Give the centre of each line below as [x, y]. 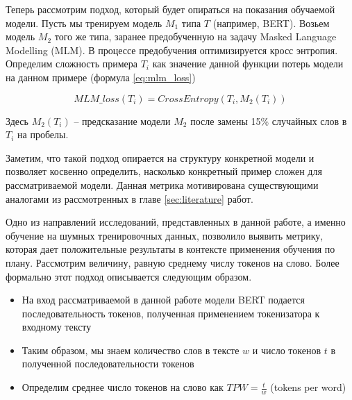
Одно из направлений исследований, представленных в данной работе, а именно [176, 222]
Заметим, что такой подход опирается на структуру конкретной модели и [160, 157]
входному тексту [57, 327]
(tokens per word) [308, 387]
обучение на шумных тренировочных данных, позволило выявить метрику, [165, 235]
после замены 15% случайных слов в [269, 120]
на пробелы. [43, 134]
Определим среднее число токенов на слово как [123, 387]
